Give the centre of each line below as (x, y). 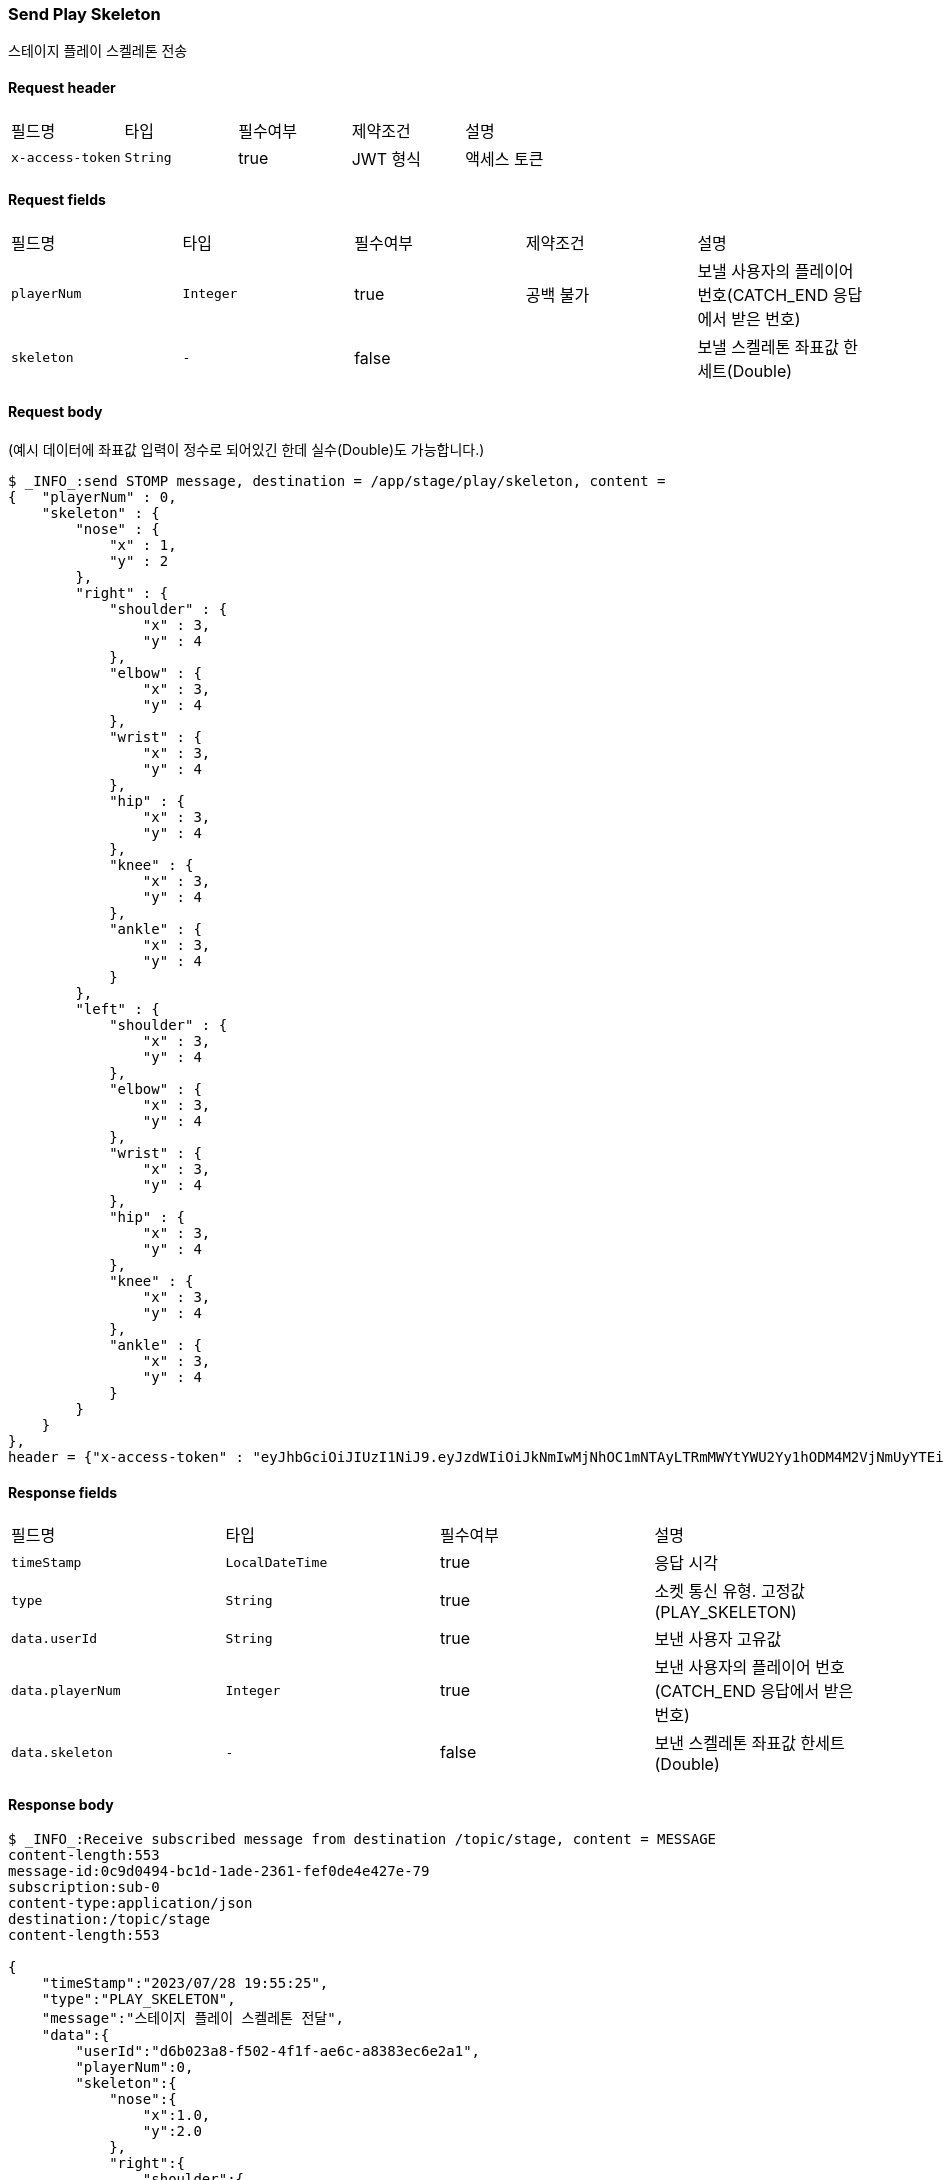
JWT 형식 (386, 158)
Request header (62, 87)
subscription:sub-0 (84, 1887)
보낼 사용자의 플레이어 (775, 270)
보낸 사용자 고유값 (718, 1639)
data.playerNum (66, 1690)
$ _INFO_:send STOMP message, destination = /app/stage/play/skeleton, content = (337, 481)
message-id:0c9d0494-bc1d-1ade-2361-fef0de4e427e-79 (219, 1871)
